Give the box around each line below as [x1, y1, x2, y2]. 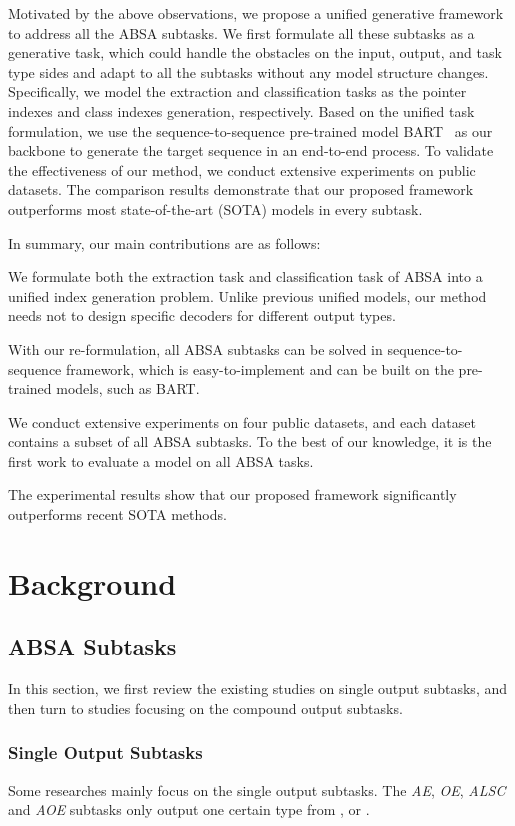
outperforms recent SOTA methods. [8, 504, 227, 525]
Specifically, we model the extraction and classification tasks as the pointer [8, 81, 467, 102]
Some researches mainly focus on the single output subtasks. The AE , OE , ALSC [8, 779, 506, 800]
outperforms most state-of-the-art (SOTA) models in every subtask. [8, 198, 423, 219]
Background [8, 562, 177, 603]
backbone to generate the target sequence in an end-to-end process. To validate [8, 140, 494, 161]
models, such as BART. [56, 378, 200, 399]
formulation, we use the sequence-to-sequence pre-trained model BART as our [8, 120, 493, 141]
